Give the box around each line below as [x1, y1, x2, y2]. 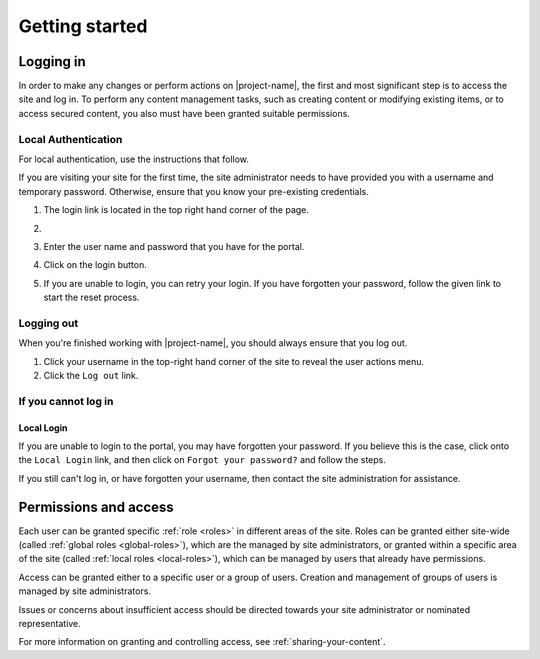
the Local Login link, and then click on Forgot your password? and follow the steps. [18, 454, 387, 466]
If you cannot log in [18, 394, 114, 408]
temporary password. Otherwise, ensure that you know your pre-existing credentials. [18, 185, 370, 197]
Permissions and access [18, 498, 174, 515]
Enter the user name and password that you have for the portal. [43, 240, 305, 252]
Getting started [18, 15, 148, 37]
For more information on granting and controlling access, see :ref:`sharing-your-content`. [18, 636, 386, 648]
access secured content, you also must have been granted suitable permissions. [18, 107, 350, 119]
